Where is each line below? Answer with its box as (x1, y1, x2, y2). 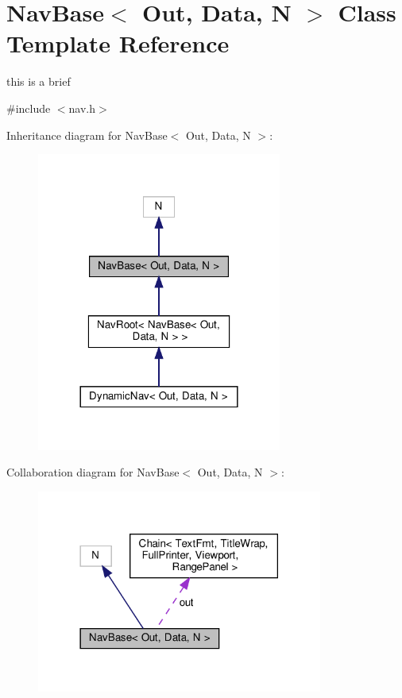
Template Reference (6, 27, 230, 60)
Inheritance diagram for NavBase (6, 126, 168, 143)
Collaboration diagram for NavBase (6, 464, 180, 480)
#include (6, 99, 51, 116)
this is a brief (6, 73, 71, 90)
